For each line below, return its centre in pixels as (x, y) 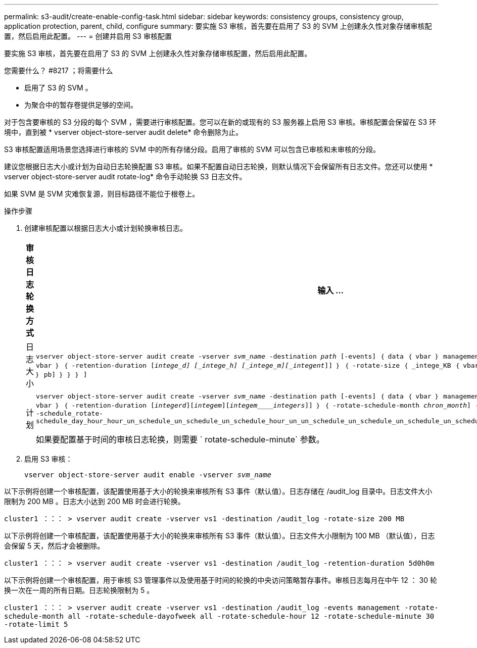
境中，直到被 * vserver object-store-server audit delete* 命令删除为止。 (124, 132)
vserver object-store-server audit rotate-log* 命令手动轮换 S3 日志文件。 (125, 177)
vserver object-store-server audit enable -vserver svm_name (148, 475)
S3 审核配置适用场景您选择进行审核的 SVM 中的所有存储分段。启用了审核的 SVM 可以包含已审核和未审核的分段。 (192, 149)
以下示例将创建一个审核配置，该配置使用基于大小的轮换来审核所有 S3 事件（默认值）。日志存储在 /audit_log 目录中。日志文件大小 (218, 491)
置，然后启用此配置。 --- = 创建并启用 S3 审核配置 (88, 36)
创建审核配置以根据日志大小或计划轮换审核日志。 (106, 228)
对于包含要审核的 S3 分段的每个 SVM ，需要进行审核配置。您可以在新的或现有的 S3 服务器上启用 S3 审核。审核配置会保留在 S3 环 (220, 122)
